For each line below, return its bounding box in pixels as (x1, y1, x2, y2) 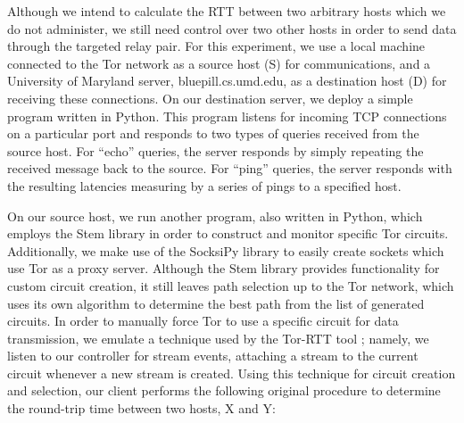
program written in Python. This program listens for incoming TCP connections (7, 106, 447, 125)
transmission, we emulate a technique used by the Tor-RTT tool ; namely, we (7, 328, 429, 347)
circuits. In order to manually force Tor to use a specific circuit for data (7, 311, 399, 330)
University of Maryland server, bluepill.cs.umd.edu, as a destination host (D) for (7, 71, 447, 90)
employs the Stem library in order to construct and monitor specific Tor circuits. (7, 224, 449, 243)
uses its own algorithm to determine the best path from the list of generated (7, 294, 425, 312)
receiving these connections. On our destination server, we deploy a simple (7, 88, 413, 107)
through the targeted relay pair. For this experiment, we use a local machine (7, 37, 426, 55)
